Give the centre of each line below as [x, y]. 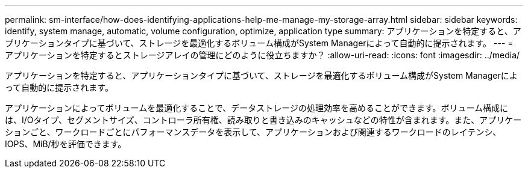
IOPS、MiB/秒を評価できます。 [66, 144]
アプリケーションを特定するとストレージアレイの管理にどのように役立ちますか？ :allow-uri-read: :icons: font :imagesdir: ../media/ [262, 55]
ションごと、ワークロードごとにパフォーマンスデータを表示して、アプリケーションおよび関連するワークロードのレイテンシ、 [253, 132]
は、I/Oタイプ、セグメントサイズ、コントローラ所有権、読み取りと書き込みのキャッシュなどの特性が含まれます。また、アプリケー [263, 120]
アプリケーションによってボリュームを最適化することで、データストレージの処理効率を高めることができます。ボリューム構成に [257, 108]
